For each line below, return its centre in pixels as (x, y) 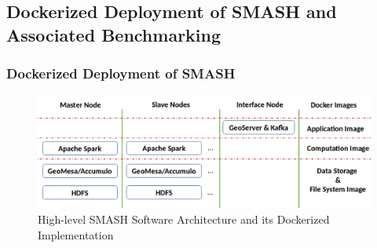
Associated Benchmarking (114, 34)
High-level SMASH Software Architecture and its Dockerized (184, 219)
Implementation (76, 234)
